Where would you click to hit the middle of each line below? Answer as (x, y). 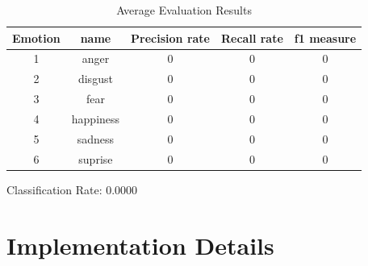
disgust (95, 79)
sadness (96, 138)
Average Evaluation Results (184, 10)
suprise (96, 158)
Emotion (36, 37)
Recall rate (252, 37)
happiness (96, 118)
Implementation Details (140, 245)
